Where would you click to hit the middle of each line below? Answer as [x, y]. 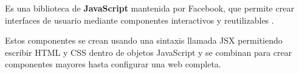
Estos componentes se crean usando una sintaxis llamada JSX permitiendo [144, 40]
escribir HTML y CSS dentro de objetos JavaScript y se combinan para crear [149, 52]
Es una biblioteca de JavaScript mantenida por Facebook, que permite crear [149, 8]
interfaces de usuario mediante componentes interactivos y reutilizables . [139, 20]
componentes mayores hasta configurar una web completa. [113, 64]
